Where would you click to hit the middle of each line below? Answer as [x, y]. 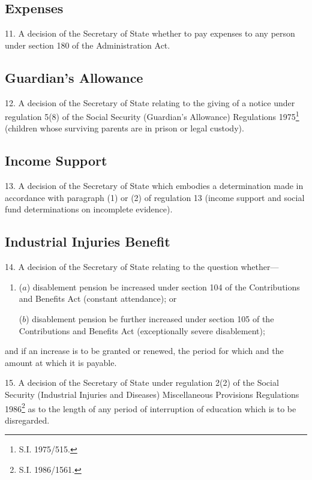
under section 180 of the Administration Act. [88, 45]
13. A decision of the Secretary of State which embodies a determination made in [154, 186]
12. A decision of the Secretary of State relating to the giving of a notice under [150, 102]
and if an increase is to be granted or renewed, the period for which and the [144, 351]
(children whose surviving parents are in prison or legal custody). [124, 128]
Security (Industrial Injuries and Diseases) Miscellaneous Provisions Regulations [152, 394]
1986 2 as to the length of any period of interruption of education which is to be [151, 407]
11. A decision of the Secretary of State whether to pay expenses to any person [150, 33]
